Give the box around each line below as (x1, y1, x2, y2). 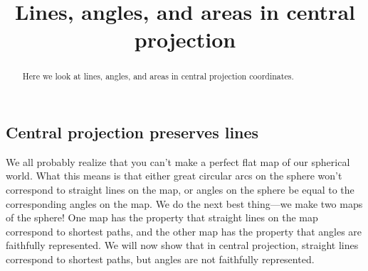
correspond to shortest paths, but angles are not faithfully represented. (6, 251, 315, 266)
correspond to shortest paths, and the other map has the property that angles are (6, 223, 362, 238)
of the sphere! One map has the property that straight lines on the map (6, 210, 318, 225)
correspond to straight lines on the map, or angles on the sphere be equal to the (6, 182, 354, 197)
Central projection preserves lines (6, 121, 259, 143)
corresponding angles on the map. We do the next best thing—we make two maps (6, 196, 363, 211)
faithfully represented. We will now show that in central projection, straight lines (6, 238, 359, 253)
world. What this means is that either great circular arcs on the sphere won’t (6, 168, 342, 183)
